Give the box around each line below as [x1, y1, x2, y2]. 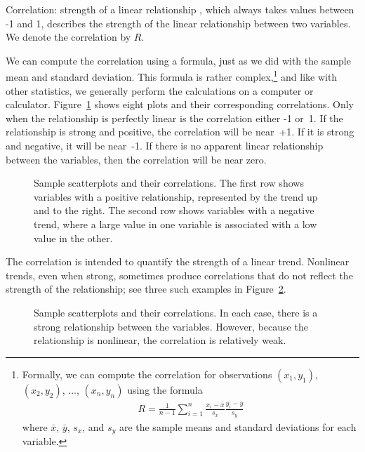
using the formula [127, 382, 203, 397]
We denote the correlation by [6, 29, 131, 44]
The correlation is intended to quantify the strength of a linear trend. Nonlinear [6, 254, 350, 269]
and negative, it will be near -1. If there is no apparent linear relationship [6, 138, 324, 152]
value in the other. [34, 230, 113, 245]
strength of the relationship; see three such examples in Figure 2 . [6, 281, 286, 296]
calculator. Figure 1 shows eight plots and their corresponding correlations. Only [6, 97, 354, 112]
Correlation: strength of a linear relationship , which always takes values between [6, 2, 354, 16]
